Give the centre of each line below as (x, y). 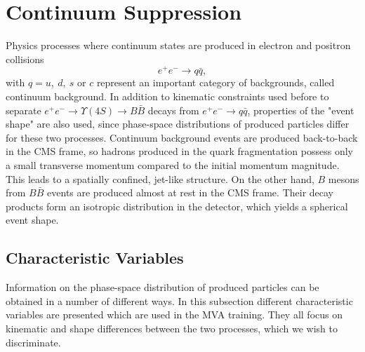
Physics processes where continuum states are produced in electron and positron (178, 45)
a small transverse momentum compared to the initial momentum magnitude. (173, 164)
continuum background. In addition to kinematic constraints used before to (167, 96)
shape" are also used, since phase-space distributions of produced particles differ (178, 124)
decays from (173, 110)
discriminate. (33, 342)
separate (24, 110)
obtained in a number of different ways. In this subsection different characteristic (179, 300)
